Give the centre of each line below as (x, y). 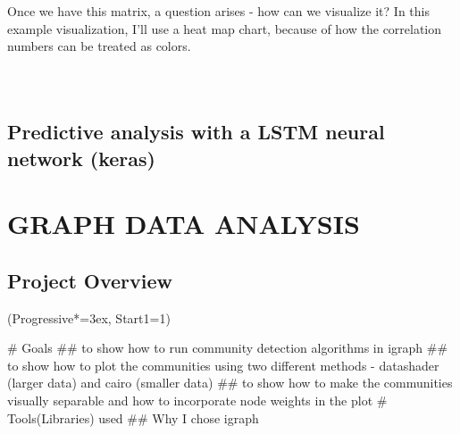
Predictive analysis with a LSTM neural (196, 132)
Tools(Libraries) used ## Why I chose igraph (133, 417)
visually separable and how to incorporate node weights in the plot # (197, 400)
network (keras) (81, 158)
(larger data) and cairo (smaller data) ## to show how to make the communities (230, 383)
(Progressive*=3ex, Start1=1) (89, 317)
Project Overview (90, 280)
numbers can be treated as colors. (99, 46)
